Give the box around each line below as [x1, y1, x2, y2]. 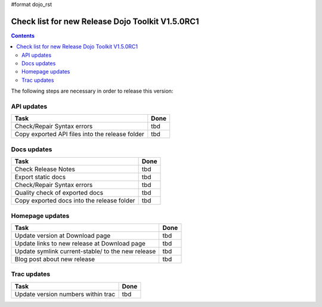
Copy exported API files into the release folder [14, 130, 144, 139]
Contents [11, 32, 35, 39]
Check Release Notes [14, 165, 76, 173]
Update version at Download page [14, 231, 111, 240]
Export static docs [14, 173, 66, 182]
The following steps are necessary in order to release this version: [11, 87, 174, 95]
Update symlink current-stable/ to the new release [14, 247, 156, 255]
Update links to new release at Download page [14, 239, 146, 247]
